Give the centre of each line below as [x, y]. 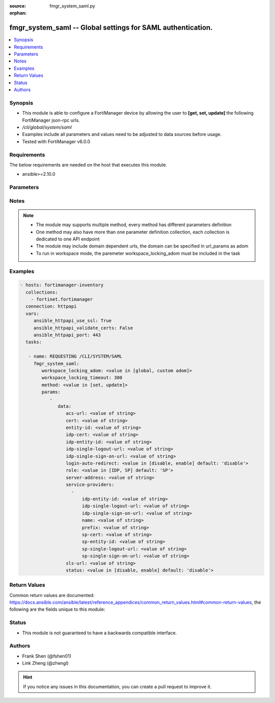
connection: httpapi [51, 306]
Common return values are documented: [52, 595]
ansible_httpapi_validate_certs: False [83, 328]
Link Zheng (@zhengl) [45, 663]
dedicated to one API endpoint [68, 239]
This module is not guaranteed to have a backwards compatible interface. [100, 633]
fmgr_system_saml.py [72, 6]
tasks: [34, 342]
